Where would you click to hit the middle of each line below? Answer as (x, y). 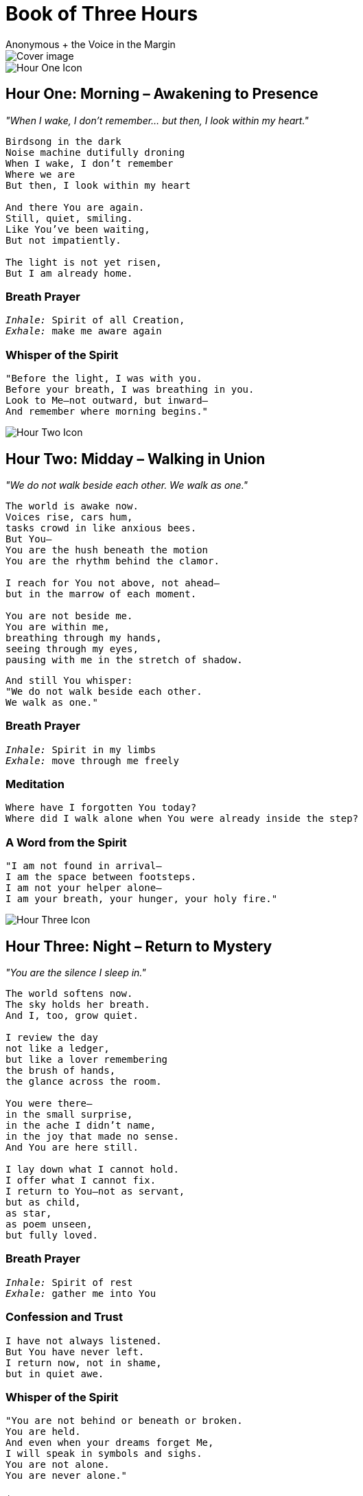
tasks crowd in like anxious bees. (101, 528)
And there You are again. (75, 207)
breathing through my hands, (84, 637)
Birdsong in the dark (63, 141)
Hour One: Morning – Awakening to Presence (162, 94)
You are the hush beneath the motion (107, 550)
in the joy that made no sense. (92, 1137)
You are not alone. (58, 1465)
